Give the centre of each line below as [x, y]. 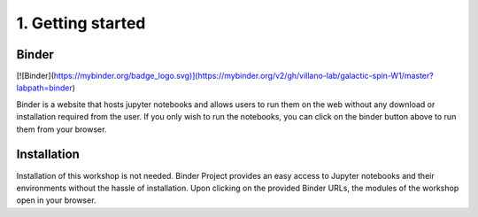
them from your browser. [62, 129]
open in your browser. [56, 200]
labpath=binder [44, 88]
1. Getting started [81, 23]
